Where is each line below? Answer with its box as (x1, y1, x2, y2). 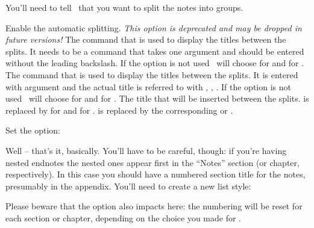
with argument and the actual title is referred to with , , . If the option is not (5, 80, 291, 93)
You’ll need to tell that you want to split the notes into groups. (5, 1, 243, 13)
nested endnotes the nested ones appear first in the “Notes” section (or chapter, (5, 156, 300, 168)
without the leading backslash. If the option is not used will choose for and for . (5, 57, 304, 69)
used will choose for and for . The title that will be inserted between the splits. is (5, 92, 309, 105)
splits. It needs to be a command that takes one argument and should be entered (5, 45, 304, 57)
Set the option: (5, 124, 61, 137)
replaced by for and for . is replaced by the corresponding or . (5, 103, 233, 116)
